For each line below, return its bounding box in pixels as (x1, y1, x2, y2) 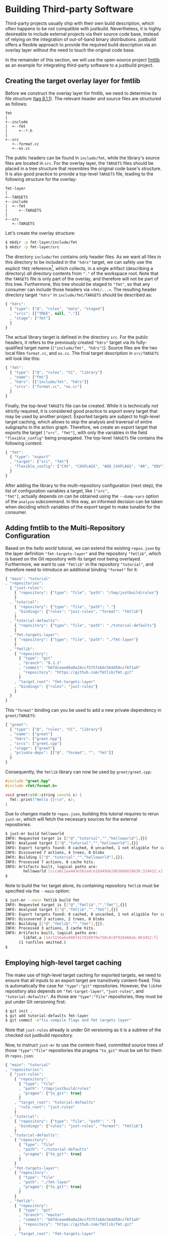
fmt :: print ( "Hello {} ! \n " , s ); (10, 797, 75, 802)
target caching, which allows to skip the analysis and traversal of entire (5, 418, 152, 424)
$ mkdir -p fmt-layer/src (5, 244, 59, 250)
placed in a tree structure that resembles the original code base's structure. (5, 165, 162, 171)
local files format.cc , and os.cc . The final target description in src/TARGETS (5, 350, 159, 356)
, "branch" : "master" (18, 1212, 64, 1218)
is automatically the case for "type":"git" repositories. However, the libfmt (5, 982, 162, 988)
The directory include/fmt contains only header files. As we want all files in (5, 254, 161, 260)
